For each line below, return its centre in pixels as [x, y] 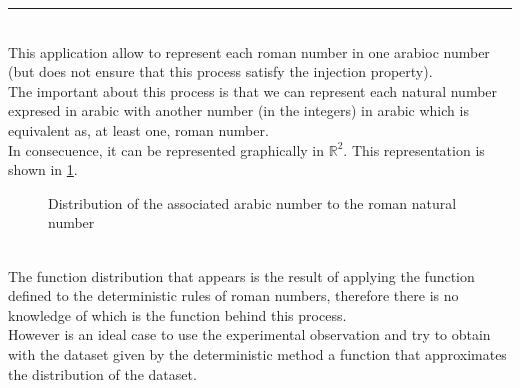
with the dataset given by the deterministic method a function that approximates [257, 353]
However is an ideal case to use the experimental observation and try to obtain [249, 334]
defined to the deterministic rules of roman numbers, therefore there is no [233, 295]
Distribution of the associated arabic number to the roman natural [252, 202]
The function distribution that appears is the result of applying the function [241, 275]
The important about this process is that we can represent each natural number [253, 90]
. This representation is [414, 149]
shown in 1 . [43, 169]
